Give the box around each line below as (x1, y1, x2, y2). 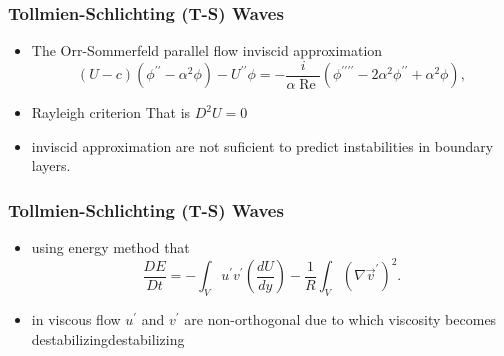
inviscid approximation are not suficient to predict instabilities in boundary (31, 135, 494, 156)
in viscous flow (31, 309, 121, 330)
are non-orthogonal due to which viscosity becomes (184, 309, 497, 330)
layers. (31, 155, 71, 176)
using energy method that (31, 237, 190, 258)
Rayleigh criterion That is (31, 102, 191, 123)
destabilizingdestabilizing (31, 328, 185, 349)
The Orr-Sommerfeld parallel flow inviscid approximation (31, 40, 383, 61)
